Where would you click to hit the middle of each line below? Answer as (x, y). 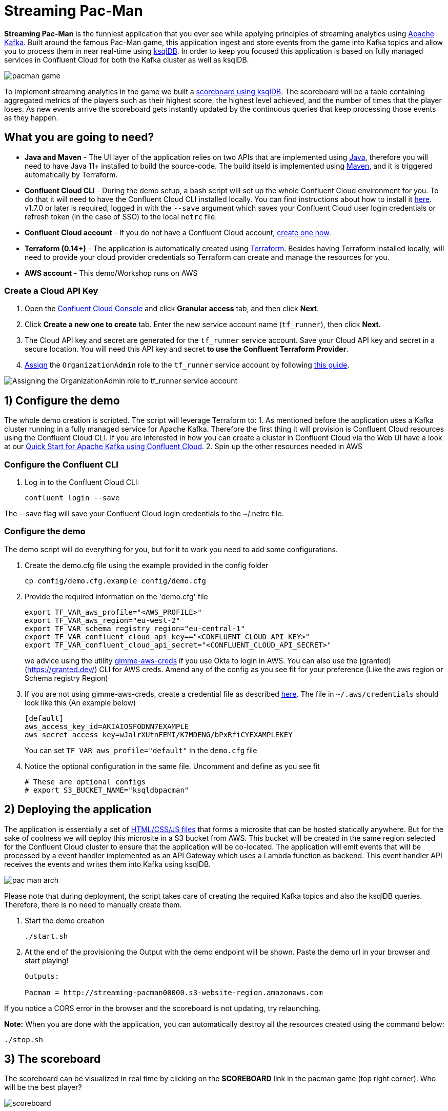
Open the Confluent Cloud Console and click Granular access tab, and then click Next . (172, 309)
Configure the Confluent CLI (61, 464)
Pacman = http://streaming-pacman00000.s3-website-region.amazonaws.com (174, 992)
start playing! (47, 960)
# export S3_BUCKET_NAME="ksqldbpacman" (107, 790)
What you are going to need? (79, 137)
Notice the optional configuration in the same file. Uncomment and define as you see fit (172, 766)
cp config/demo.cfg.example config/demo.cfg (116, 581)
